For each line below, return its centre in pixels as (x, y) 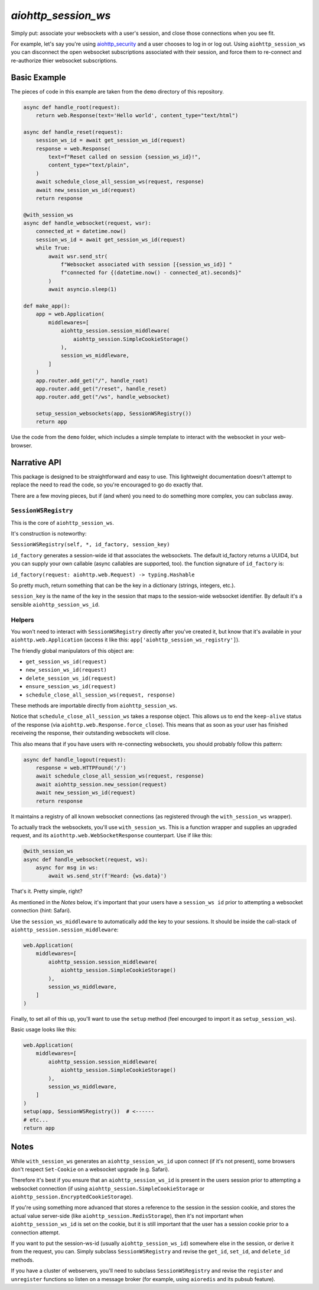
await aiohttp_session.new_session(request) (101, 784)
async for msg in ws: (67, 868)
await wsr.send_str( (78, 256)
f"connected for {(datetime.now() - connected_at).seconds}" (151, 273)
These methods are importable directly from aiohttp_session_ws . (94, 706)
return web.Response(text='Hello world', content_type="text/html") (137, 115)
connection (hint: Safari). (41, 911)
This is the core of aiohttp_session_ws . (63, 523)
